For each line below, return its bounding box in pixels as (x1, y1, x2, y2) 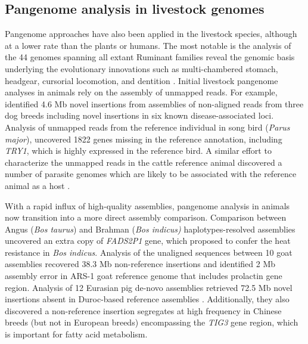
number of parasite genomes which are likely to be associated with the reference (5, 168, 297, 180)
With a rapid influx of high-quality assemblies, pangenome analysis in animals (5, 199, 290, 212)
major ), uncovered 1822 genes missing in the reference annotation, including (5, 132, 282, 145)
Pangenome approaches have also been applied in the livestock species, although (5, 27, 297, 40)
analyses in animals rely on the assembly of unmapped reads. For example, (5, 86, 278, 98)
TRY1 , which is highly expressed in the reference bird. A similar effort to (5, 144, 272, 157)
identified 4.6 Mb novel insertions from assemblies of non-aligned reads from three (5, 97, 304, 110)
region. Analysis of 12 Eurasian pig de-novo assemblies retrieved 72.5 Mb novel (5, 281, 293, 293)
